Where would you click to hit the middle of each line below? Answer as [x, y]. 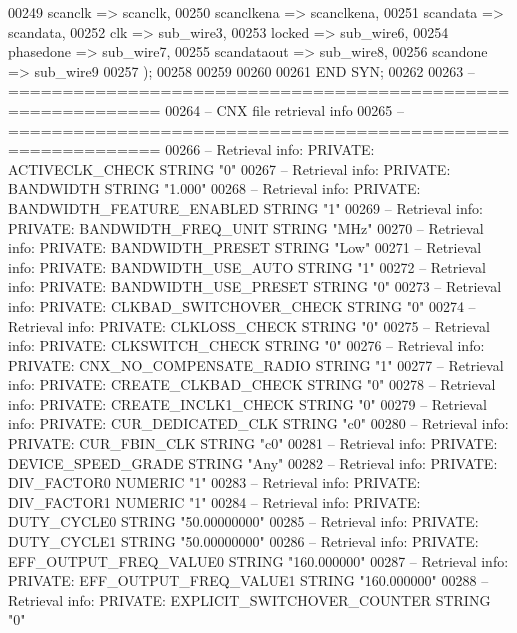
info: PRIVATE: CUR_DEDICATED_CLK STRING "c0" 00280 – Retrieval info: [258, 423]
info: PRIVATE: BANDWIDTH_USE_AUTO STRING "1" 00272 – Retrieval [247, 266]
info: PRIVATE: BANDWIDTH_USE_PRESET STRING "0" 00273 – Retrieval [255, 286]
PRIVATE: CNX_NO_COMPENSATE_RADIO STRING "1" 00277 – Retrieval [256, 364]
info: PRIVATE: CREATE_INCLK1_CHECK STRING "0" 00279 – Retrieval [247, 403]
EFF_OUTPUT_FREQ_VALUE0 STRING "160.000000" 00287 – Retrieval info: [258, 560]
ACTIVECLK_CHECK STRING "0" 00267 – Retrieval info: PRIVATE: [229, 168]
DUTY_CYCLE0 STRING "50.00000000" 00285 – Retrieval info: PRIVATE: [243, 521]
